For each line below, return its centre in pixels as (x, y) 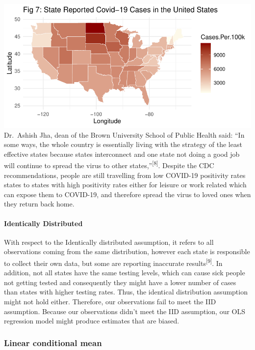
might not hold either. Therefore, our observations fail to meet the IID (110, 302)
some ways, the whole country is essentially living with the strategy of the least (123, 144)
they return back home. (39, 204)
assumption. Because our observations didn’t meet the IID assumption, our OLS (125, 311)
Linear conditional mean (53, 342)
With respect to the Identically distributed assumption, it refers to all (109, 242)
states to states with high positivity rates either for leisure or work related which (125, 185)
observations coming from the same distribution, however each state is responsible (127, 251)
